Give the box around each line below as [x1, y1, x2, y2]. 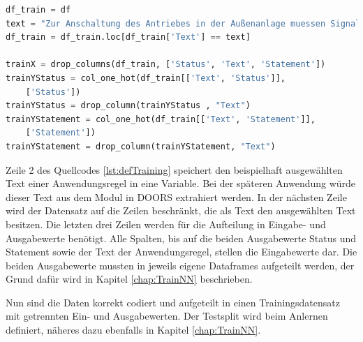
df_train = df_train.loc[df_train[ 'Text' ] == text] [6, 32, 251, 43]
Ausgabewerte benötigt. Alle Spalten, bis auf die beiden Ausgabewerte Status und [6, 230, 357, 245]
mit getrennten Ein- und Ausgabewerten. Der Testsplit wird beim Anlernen [6, 308, 328, 323]
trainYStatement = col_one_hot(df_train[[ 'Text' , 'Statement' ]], [6, 114, 316, 124]
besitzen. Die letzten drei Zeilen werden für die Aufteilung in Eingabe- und [6, 216, 326, 231]
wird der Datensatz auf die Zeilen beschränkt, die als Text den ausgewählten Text [6, 203, 356, 218]
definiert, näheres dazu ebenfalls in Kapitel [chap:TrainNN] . [6, 322, 261, 337]
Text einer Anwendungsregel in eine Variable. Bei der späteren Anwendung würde [6, 176, 356, 191]
